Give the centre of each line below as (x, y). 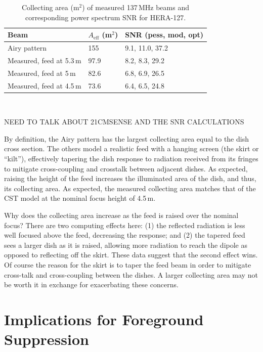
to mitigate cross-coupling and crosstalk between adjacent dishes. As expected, (126, 168)
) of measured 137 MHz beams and (136, 7)
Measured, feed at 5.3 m (45, 60)
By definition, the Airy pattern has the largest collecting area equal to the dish (126, 138)
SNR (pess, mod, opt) (164, 35)
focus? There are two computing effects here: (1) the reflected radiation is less (125, 225)
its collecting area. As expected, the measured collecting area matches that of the (130, 188)
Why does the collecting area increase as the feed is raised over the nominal (121, 215)
